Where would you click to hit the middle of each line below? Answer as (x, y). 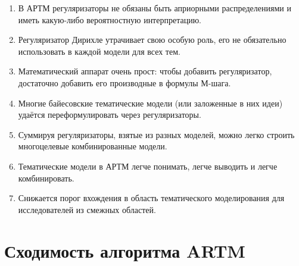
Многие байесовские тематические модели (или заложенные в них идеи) (150, 103)
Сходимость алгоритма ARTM (125, 250)
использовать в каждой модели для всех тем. (99, 51)
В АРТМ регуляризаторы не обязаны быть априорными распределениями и (155, 8)
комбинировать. (46, 178)
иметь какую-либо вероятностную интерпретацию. (110, 19)
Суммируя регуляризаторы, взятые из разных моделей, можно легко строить (156, 134)
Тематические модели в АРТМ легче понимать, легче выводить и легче (148, 166)
